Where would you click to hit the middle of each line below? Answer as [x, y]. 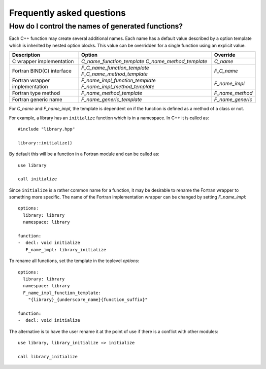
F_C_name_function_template [116, 68]
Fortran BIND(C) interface [42, 71]
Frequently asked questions [67, 13]
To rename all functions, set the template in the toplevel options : [74, 261]
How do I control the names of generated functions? [96, 26]
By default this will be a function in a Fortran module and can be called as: [84, 154]
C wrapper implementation [43, 62]
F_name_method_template [112, 93]
